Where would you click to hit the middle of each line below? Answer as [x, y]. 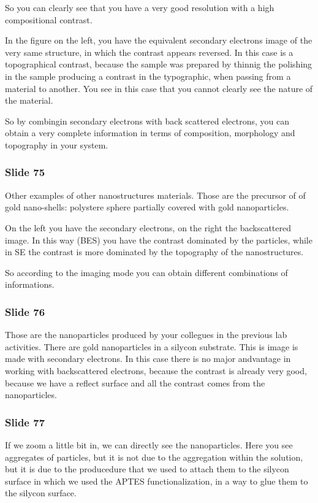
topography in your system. [57, 144]
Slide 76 [25, 311]
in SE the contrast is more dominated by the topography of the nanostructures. [154, 252]
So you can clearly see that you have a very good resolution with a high [140, 7]
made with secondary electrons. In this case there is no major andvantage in [148, 359]
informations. [30, 284]
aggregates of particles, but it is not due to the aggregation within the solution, [154, 457]
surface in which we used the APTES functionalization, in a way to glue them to [157, 481]
